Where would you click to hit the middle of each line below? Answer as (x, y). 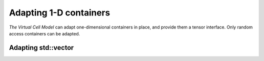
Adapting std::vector (42, 48)
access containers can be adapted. (44, 33)
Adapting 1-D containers (59, 13)
